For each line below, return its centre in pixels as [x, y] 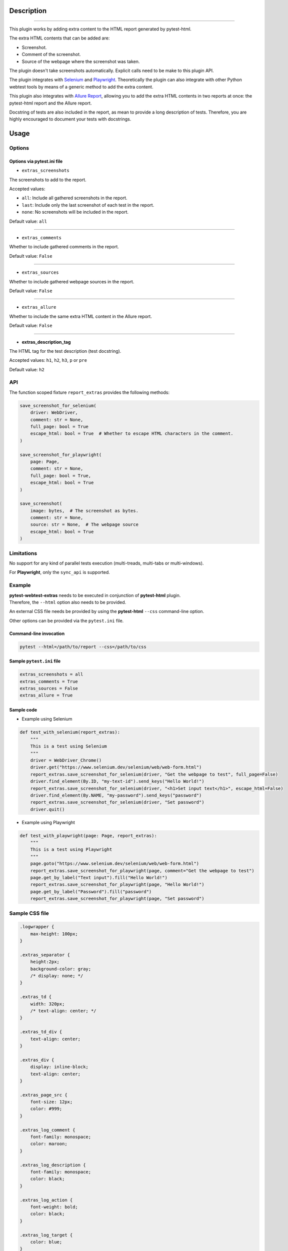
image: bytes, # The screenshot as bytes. [84, 511]
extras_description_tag [46, 342]
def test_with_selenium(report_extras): [70, 732]
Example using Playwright [48, 822]
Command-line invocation [37, 634]
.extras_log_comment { [47, 1130]
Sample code [23, 710]
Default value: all [28, 221]
